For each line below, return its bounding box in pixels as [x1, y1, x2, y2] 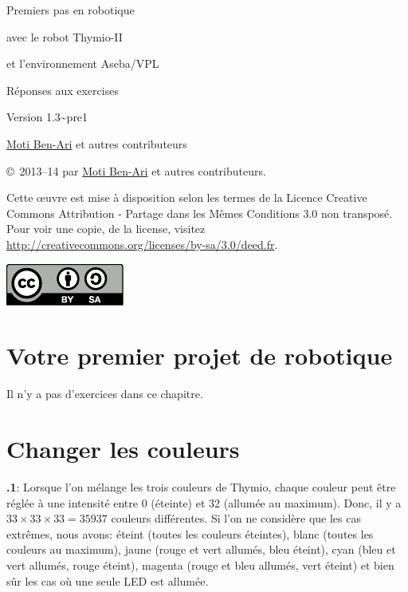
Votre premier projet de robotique [6, 339, 393, 372]
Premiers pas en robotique [6, 2, 135, 18]
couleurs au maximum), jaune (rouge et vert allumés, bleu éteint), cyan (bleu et [6, 541, 396, 558]
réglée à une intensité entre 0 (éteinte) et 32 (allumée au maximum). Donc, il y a [6, 494, 402, 511]
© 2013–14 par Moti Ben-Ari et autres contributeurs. [6, 162, 266, 179]
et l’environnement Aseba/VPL [6, 55, 159, 72]
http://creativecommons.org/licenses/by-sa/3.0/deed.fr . [6, 235, 278, 252]
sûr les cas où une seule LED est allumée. [6, 572, 209, 589]
